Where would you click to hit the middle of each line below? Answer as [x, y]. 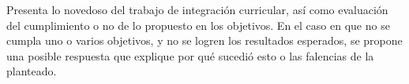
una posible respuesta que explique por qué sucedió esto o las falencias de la [190, 55]
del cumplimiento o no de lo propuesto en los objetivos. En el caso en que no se [198, 25]
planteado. [32, 71]
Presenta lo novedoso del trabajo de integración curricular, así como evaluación [197, 9]
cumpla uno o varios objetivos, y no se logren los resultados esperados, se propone [204, 40]
